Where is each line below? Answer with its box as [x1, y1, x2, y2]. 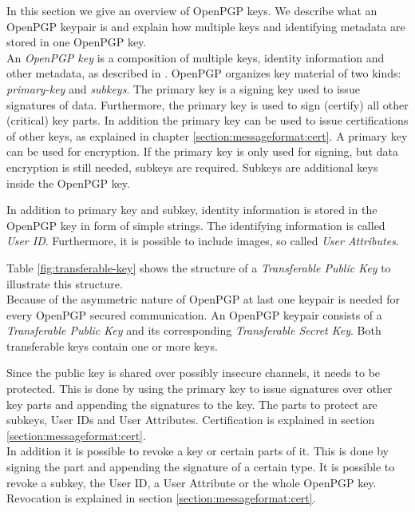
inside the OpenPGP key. [6, 174, 130, 191]
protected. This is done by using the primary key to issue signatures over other [6, 380, 393, 397]
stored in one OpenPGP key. [6, 34, 147, 50]
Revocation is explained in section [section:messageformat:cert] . [6, 490, 316, 506]
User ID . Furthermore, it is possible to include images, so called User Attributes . [6, 232, 399, 249]
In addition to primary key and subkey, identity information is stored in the [6, 201, 377, 218]
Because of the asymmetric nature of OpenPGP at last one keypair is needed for [6, 291, 401, 308]
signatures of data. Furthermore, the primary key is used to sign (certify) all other [6, 96, 409, 113]
